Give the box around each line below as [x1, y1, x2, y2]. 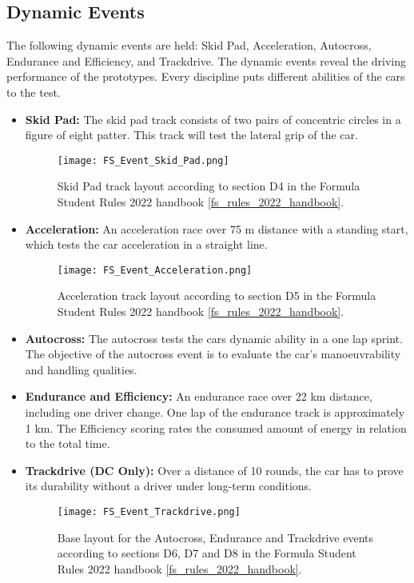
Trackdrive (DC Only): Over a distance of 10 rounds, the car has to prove [25, 461, 404, 478]
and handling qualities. [25, 361, 137, 377]
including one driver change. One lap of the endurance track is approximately [25, 404, 405, 421]
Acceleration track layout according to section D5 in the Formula [57, 287, 376, 304]
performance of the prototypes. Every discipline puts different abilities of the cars [6, 68, 405, 85]
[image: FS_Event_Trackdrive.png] [57, 505, 241, 517]
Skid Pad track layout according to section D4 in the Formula [57, 178, 360, 194]
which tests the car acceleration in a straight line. [25, 236, 268, 253]
